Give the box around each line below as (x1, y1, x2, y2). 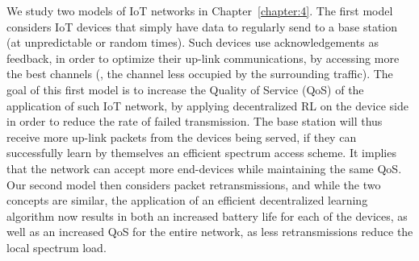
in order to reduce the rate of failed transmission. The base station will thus (6, 113, 383, 130)
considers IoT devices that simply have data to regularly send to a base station (6, 18, 398, 35)
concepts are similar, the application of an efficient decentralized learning (6, 192, 368, 209)
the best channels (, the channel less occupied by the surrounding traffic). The (6, 65, 393, 82)
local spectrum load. (6, 238, 107, 255)
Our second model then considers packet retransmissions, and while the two (6, 176, 381, 193)
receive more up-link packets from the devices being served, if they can (6, 128, 357, 145)
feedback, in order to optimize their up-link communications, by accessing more (6, 49, 400, 66)
